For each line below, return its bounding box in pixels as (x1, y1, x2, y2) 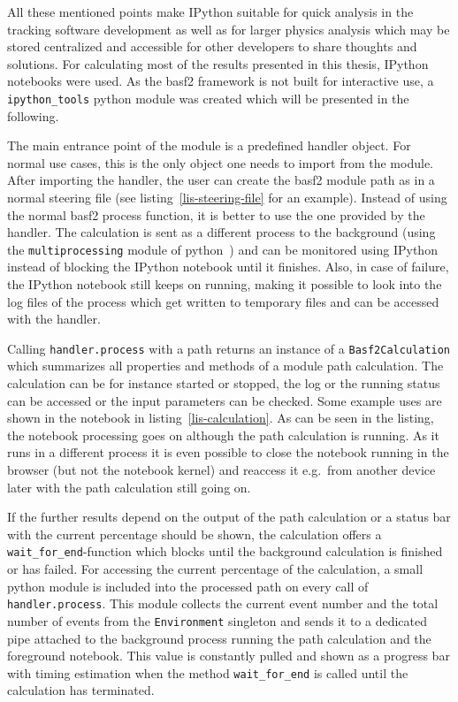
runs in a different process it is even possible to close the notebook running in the (7, 443, 449, 462)
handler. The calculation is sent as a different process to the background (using (7, 223, 436, 241)
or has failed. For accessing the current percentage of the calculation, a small (7, 560, 424, 578)
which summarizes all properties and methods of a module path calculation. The (7, 356, 444, 375)
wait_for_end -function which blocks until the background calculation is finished (7, 542, 443, 561)
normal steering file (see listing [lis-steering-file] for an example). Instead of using (7, 188, 447, 206)
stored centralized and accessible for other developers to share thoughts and (7, 37, 417, 56)
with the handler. (7, 309, 101, 328)
